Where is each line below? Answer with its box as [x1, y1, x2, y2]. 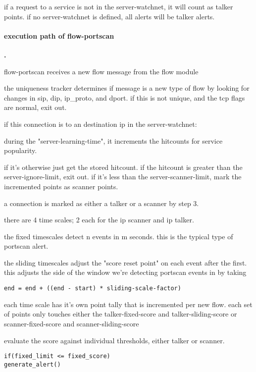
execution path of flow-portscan [4, 30, 114, 41]
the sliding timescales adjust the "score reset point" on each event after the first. [4, 257, 247, 267]
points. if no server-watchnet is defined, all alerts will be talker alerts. [4, 11, 215, 21]
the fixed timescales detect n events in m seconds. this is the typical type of [4, 231, 233, 241]
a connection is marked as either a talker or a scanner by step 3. [4, 198, 199, 208]
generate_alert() [4, 361, 61, 368]
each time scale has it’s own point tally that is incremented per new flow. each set [4, 299, 253, 309]
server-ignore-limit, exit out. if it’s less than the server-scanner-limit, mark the [4, 171, 242, 182]
